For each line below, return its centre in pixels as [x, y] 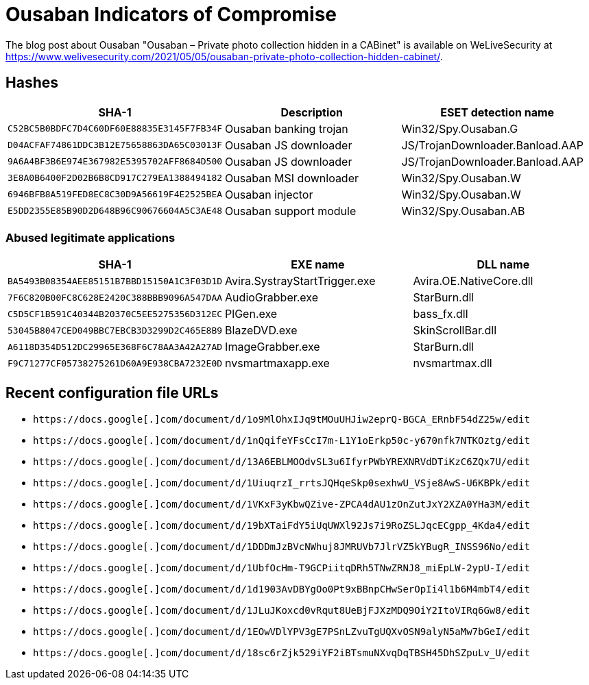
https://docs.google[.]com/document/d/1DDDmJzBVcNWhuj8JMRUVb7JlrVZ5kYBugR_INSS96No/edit [281, 547]
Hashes [32, 83]
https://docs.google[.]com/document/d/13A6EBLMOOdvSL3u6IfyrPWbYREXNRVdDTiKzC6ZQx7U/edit [281, 462]
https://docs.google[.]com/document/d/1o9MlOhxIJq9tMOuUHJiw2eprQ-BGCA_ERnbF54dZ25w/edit [281, 420]
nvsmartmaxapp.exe [277, 363]
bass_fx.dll [441, 314]
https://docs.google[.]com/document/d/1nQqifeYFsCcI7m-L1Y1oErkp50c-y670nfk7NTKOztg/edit [281, 441]
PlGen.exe [251, 314]
